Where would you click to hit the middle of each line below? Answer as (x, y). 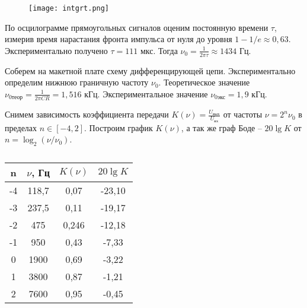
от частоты (243, 114)
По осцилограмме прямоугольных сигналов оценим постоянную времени (137, 27)
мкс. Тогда (159, 50)
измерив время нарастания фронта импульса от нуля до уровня (119, 39)
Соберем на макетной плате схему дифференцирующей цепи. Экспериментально (150, 70)
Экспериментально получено (56, 50)
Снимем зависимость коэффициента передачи (87, 114)
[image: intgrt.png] (69, 8)
